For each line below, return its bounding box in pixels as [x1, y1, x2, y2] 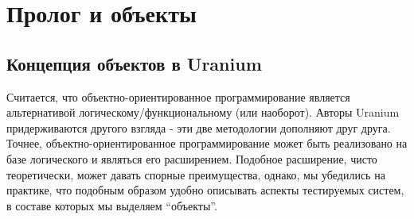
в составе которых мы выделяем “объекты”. [6, 197, 217, 213]
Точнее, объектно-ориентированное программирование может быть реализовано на [6, 135, 408, 152]
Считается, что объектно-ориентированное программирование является [6, 88, 350, 105]
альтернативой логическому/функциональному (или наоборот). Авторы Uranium [6, 104, 400, 121]
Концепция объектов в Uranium [6, 51, 262, 75]
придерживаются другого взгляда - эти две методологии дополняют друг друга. [6, 119, 391, 136]
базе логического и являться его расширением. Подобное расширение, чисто [6, 150, 377, 167]
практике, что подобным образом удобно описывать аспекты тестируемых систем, [6, 182, 404, 198]
